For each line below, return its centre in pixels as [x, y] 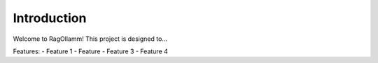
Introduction [50, 18]
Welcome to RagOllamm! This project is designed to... [90, 39]
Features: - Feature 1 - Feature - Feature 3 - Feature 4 [90, 51]
